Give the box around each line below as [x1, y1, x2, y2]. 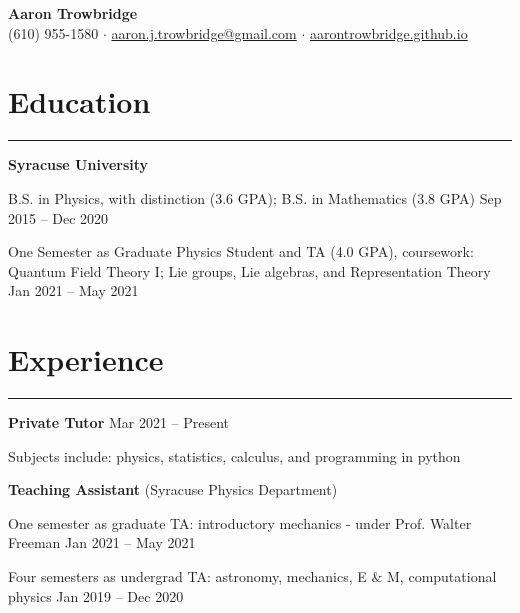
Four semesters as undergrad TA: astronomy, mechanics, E [8, 565, 367, 586]
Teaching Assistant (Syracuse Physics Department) [8, 479, 338, 500]
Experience [8, 339, 164, 380]
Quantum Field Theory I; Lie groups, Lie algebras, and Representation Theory [8, 260, 491, 281]
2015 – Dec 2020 [8, 207, 109, 228]
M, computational [387, 565, 497, 586]
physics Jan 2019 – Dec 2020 [8, 585, 184, 606]
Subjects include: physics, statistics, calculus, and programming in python [8, 445, 461, 466]
